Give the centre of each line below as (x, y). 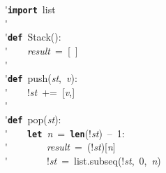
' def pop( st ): (33, 119)
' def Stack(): (33, 37)
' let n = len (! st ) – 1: (65, 133)
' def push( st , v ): (41, 78)
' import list (30, 9)
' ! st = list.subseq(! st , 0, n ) (83, 160)
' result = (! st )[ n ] (60, 147)
